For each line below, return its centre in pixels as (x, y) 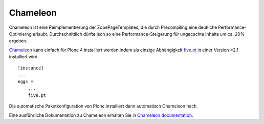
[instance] (31, 68)
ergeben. (18, 41)
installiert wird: (24, 57)
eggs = (26, 82)
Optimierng (20, 34)
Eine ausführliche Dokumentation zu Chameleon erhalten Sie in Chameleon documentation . (101, 115)
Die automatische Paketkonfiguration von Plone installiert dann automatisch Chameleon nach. (103, 106)
